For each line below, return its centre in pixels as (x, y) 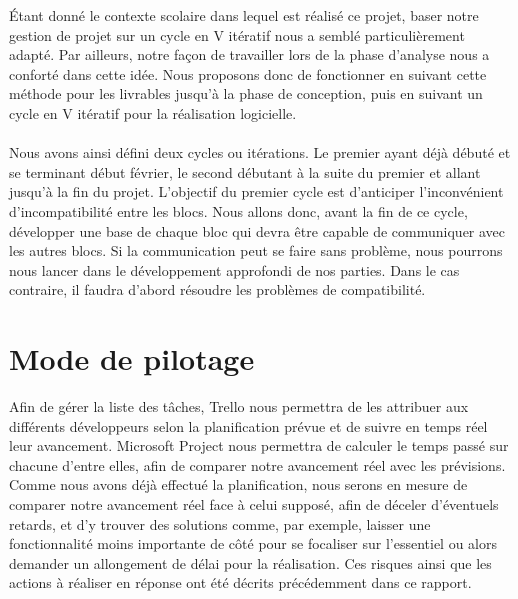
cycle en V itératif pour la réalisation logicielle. (153, 112)
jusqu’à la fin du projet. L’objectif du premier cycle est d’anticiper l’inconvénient (256, 191)
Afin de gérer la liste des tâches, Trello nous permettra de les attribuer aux (239, 406)
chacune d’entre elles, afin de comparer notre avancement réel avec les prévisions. (257, 464)
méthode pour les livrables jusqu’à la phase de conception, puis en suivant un (246, 93)
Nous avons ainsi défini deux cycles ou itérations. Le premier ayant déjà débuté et (260, 152)
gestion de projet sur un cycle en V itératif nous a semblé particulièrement (237, 34)
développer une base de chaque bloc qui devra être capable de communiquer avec (257, 230)
